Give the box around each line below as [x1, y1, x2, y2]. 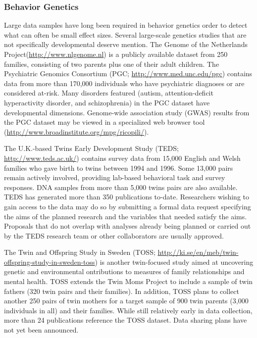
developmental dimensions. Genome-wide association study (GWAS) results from [4, 107, 250, 117]
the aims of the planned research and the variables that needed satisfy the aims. [4, 211, 247, 221]
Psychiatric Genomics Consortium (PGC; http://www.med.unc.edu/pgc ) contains [4, 68, 253, 79]
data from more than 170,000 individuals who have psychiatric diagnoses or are [4, 78, 245, 88]
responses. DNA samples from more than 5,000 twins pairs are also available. [4, 182, 238, 192]
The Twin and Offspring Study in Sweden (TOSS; [4, 247, 155, 257]
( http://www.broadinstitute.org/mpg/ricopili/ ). [4, 126, 149, 137]
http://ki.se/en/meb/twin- [157, 247, 239, 257]
